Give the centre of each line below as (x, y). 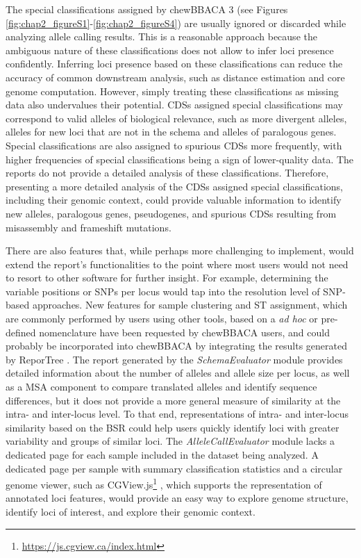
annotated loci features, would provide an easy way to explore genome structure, (177, 498)
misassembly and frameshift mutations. (89, 227)
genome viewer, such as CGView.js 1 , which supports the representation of (164, 483)
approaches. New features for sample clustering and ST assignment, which (190, 305)
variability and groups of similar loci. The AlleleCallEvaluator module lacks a (170, 441)
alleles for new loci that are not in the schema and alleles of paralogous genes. (171, 132)
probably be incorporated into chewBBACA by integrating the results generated (176, 346)
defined (21, 332)
